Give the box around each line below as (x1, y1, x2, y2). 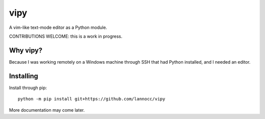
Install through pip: (9, 85, 47, 91)
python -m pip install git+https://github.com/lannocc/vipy (18, 96, 165, 102)
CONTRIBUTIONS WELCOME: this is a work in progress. (9, 33, 123, 39)
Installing (9, 71, 39, 80)
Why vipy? (9, 46, 43, 54)
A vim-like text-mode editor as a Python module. (9, 24, 107, 30)
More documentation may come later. (9, 107, 85, 113)
